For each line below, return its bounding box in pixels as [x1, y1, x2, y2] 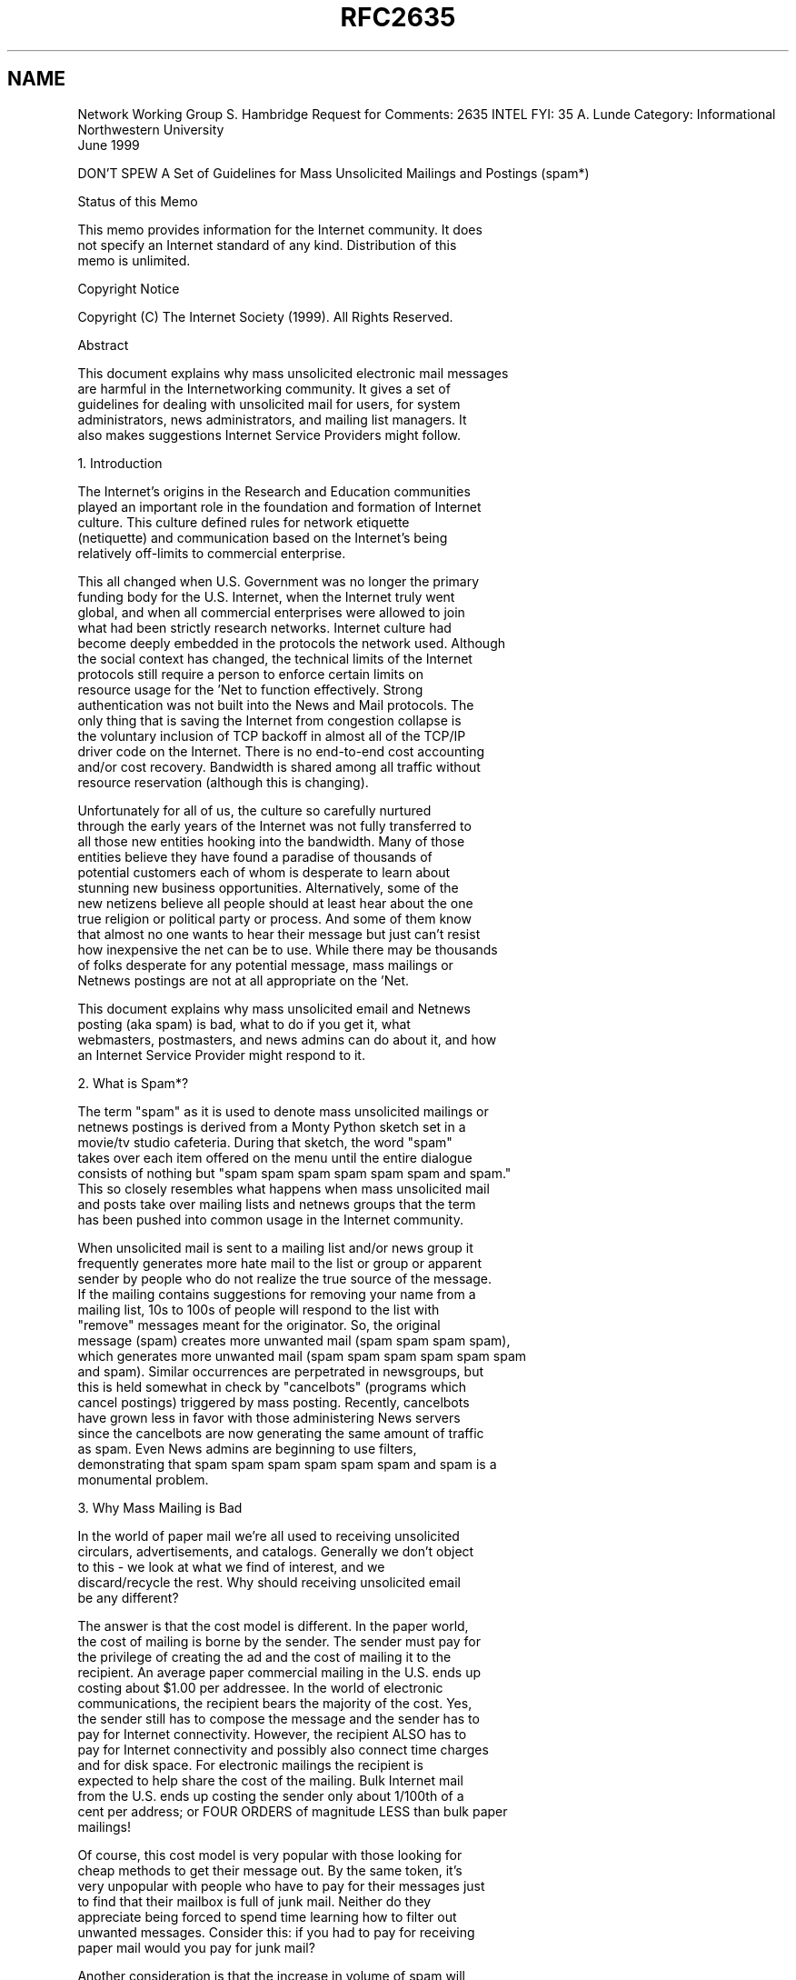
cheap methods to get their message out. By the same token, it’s [77, 1862, 463, 1878]
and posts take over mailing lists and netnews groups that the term [77, 1195, 476, 1212]
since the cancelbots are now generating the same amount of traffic [77, 1425, 484, 1441]
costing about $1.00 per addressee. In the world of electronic [77, 1679, 443, 1695]
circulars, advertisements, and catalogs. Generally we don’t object [77, 1543, 474, 1559]
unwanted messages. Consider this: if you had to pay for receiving [77, 1924, 475, 1940]
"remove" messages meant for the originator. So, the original [77, 1316, 441, 1333]
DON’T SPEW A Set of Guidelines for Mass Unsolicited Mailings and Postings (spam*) [77, 165, 590, 181]
